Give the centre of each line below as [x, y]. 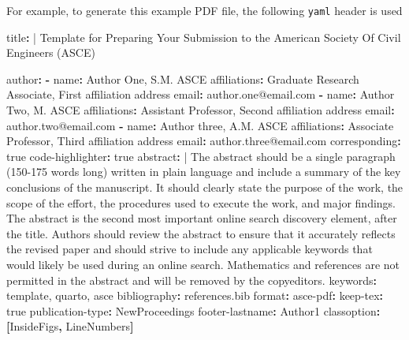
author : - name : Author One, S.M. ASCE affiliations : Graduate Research [183, 78]
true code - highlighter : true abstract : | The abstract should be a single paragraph [201, 156]
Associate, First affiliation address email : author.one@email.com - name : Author [201, 94]
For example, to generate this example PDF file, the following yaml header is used [204, 10]
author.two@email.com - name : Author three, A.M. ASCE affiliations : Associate [200, 125]
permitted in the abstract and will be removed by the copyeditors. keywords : [192, 280]
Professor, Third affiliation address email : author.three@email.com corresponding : [204, 141]
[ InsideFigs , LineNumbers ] [70, 326]
